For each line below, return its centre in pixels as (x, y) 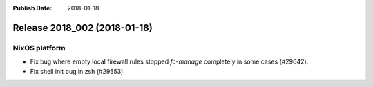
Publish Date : (32, 8)
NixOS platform (39, 48)
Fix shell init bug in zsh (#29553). (78, 71)
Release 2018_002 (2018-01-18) (83, 28)
